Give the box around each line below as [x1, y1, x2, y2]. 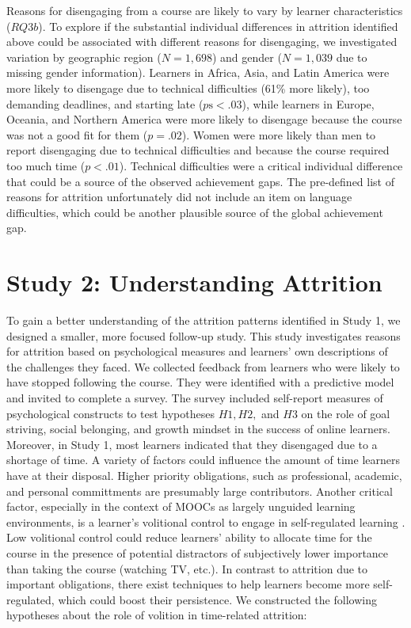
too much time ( [6, 157, 86, 173]
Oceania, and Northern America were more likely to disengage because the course [6, 111, 402, 128]
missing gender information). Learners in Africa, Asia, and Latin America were [6, 64, 390, 81]
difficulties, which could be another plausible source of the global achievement [6, 204, 383, 220]
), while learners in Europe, [242, 95, 375, 112]
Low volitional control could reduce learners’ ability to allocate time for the [6, 529, 372, 546]
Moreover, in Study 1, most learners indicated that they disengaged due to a [6, 436, 378, 452]
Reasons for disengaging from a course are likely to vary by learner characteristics [6, 2, 403, 18]
